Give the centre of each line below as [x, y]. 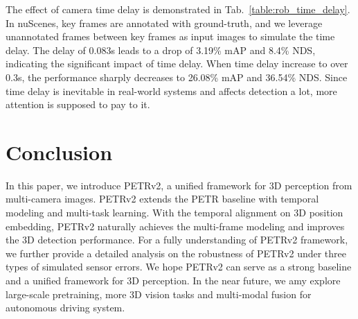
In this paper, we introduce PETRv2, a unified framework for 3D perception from [179, 185]
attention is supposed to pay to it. [78, 104]
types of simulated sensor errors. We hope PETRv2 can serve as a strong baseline [179, 267]
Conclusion [59, 152]
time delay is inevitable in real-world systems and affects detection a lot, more [171, 90]
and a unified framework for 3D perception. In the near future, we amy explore [173, 281]
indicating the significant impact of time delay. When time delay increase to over [177, 63]
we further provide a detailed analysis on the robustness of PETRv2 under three [176, 253]
